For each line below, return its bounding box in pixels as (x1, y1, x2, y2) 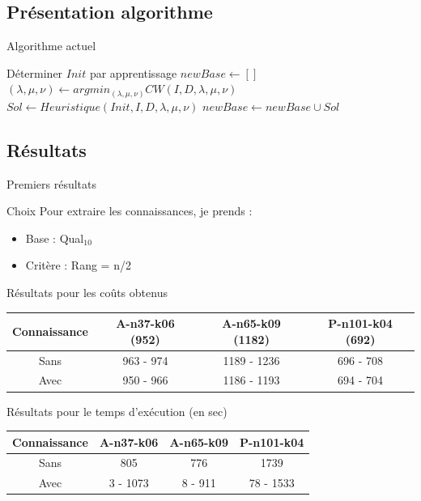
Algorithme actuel (6, 37, 96, 54)
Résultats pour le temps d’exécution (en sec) (6, 402, 228, 419)
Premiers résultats (6, 175, 96, 192)
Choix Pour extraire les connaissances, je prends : (6, 202, 253, 219)
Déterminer (6, 64, 63, 81)
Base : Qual (25, 229, 84, 246)
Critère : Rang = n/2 (25, 257, 131, 274)
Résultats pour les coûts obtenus (6, 284, 168, 301)
